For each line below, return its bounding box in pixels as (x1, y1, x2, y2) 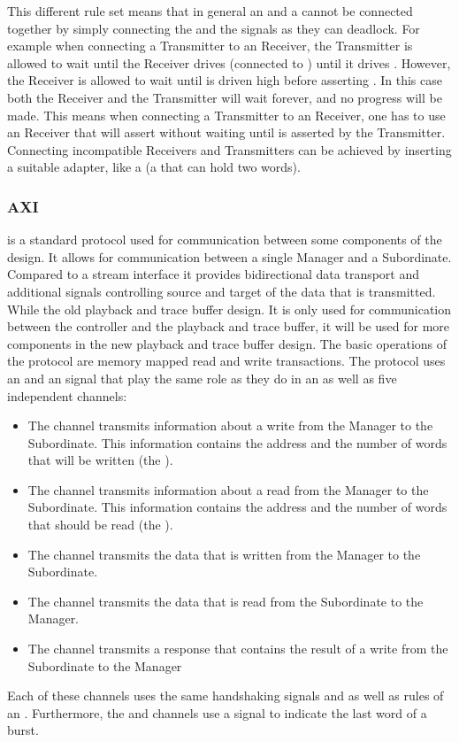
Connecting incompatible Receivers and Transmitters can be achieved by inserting (7, 140, 452, 158)
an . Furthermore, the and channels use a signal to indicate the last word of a (7, 703, 427, 722)
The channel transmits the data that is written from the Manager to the (27, 545, 421, 563)
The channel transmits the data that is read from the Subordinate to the (27, 591, 424, 610)
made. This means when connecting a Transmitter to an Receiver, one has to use (7, 105, 446, 124)
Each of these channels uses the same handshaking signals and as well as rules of (7, 686, 444, 705)
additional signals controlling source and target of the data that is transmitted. (7, 282, 436, 300)
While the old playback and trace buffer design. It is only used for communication (7, 299, 452, 318)
